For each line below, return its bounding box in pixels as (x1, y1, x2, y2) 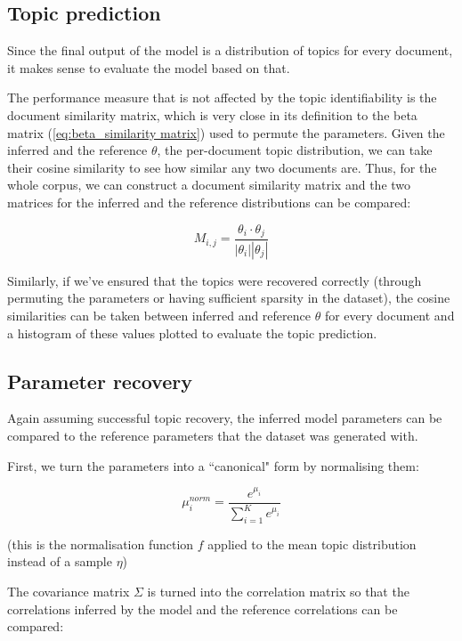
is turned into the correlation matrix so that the (147, 582, 409, 601)
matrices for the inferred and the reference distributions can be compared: (7, 192, 411, 211)
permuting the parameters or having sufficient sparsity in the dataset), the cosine (7, 288, 450, 307)
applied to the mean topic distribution (207, 534, 417, 553)
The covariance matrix (7, 582, 130, 601)
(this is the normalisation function (7, 534, 194, 553)
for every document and (324, 306, 455, 325)
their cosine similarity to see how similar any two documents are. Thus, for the (7, 158, 437, 176)
